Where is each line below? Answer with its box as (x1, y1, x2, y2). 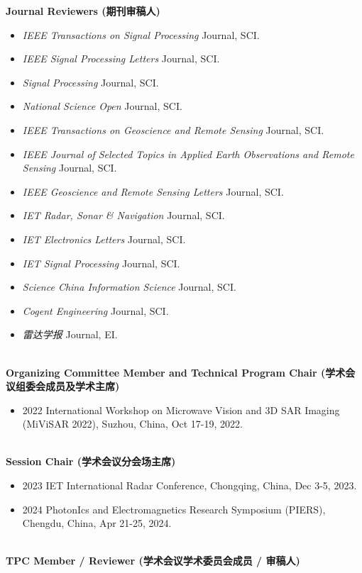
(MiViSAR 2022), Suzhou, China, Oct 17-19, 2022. (22, 416, 243, 431)
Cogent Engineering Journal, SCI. (22, 303, 169, 318)
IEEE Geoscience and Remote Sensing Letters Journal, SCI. (22, 184, 284, 199)
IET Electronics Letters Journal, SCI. (22, 231, 186, 246)
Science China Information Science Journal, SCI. (22, 279, 236, 294)
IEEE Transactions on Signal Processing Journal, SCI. (22, 27, 260, 42)
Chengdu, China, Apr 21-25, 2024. (22, 516, 172, 530)
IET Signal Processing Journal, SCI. (22, 255, 180, 270)
